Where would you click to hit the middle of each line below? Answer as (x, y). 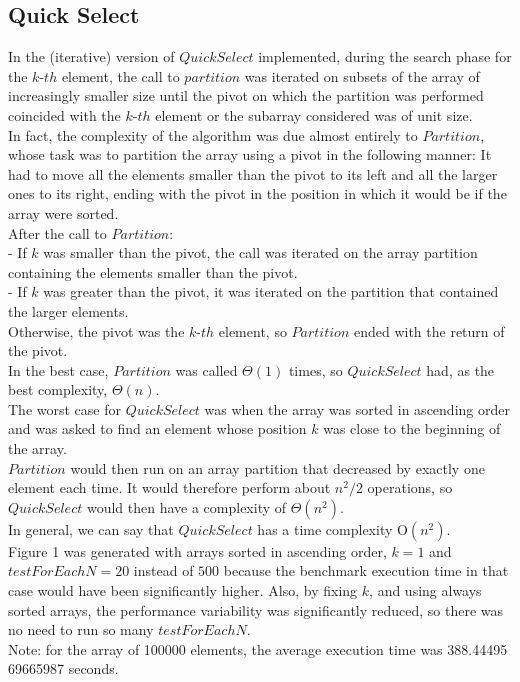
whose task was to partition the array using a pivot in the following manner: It (250, 154)
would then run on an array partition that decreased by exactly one (277, 467)
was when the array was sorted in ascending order (357, 408)
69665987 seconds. (63, 668)
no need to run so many (81, 629)
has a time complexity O (332, 528)
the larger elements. (68, 310)
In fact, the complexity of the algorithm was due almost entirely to (213, 134)
